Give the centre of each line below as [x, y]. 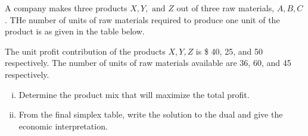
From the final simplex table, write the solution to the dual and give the [151, 114]
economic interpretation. [63, 126]
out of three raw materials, [225, 8]
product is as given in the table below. [75, 31]
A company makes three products [66, 8]
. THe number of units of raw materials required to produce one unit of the [142, 19]
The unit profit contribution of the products [85, 51]
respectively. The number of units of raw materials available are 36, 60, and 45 [148, 63]
